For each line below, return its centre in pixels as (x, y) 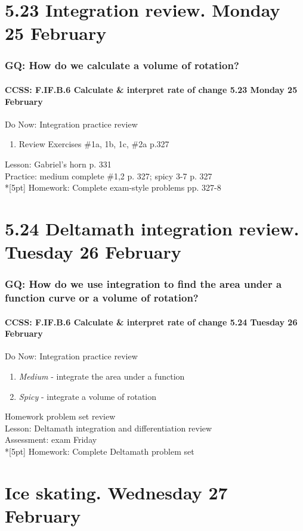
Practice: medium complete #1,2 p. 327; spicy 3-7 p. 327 (109, 176)
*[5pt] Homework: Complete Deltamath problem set (100, 451)
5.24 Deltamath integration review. (152, 228)
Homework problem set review (60, 416)
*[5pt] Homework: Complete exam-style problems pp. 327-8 (113, 187)
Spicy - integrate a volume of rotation (87, 396)
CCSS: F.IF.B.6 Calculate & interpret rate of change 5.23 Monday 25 (151, 89)
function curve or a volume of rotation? (102, 298)
